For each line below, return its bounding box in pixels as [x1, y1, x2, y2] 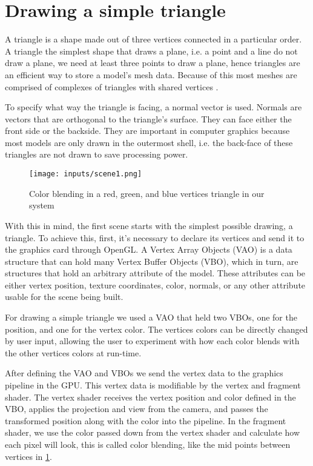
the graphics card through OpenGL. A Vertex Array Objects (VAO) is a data [5, 243, 292, 256]
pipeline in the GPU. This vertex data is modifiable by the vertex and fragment [5, 379, 301, 391]
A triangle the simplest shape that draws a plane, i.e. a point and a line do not [5, 44, 298, 57]
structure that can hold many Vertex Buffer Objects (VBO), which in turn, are [5, 255, 298, 267]
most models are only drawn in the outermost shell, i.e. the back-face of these [5, 136, 293, 148]
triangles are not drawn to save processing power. [5, 148, 188, 161]
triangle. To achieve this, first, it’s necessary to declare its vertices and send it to [5, 231, 305, 244]
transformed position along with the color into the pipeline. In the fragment [5, 414, 286, 427]
